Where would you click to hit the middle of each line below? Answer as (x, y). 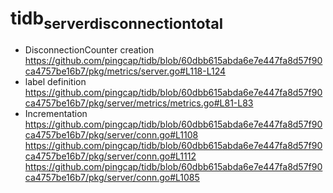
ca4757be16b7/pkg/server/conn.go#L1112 (110, 156)
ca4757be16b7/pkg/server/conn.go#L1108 (111, 134)
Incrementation (56, 113)
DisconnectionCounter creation (89, 49)
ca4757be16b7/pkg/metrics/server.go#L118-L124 (125, 71)
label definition (55, 81)
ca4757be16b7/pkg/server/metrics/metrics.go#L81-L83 (139, 103)
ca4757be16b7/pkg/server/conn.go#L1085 (112, 177)
